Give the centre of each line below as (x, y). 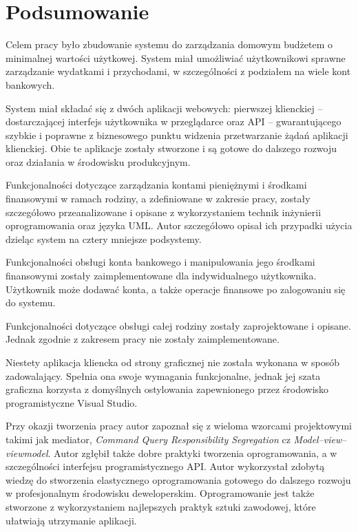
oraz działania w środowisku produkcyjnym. (98, 161)
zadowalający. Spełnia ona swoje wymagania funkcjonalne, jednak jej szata (163, 375)
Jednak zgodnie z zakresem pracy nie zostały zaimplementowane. (143, 339)
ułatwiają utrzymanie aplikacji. (71, 520)
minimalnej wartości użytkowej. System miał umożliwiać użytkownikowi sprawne (176, 57)
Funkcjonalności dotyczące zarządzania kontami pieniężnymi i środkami (156, 185)
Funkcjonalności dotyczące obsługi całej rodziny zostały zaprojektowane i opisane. (178, 325)
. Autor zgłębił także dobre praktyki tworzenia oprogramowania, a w (192, 453)
